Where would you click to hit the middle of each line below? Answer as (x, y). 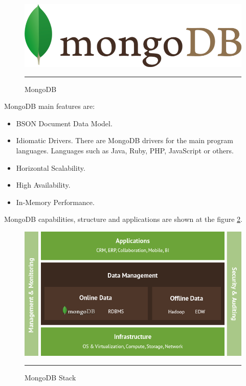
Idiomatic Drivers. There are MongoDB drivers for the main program (125, 140)
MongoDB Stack (50, 378)
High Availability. (43, 185)
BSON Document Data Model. (64, 123)
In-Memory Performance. (55, 202)
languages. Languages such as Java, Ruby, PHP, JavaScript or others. (125, 150)
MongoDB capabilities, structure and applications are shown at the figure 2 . (124, 219)
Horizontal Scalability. (51, 167)
